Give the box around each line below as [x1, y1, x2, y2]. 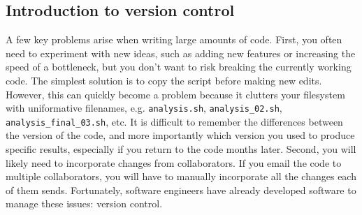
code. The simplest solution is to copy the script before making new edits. [6, 73, 322, 87]
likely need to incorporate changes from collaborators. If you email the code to [6, 155, 342, 170]
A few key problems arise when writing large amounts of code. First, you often [6, 32, 342, 47]
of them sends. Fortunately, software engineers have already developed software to [6, 182, 356, 197]
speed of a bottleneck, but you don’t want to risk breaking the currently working [6, 59, 352, 74]
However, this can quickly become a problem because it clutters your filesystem [6, 87, 345, 101]
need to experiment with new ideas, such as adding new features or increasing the [6, 45, 356, 60]
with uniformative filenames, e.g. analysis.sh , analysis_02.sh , [6, 101, 282, 115]
